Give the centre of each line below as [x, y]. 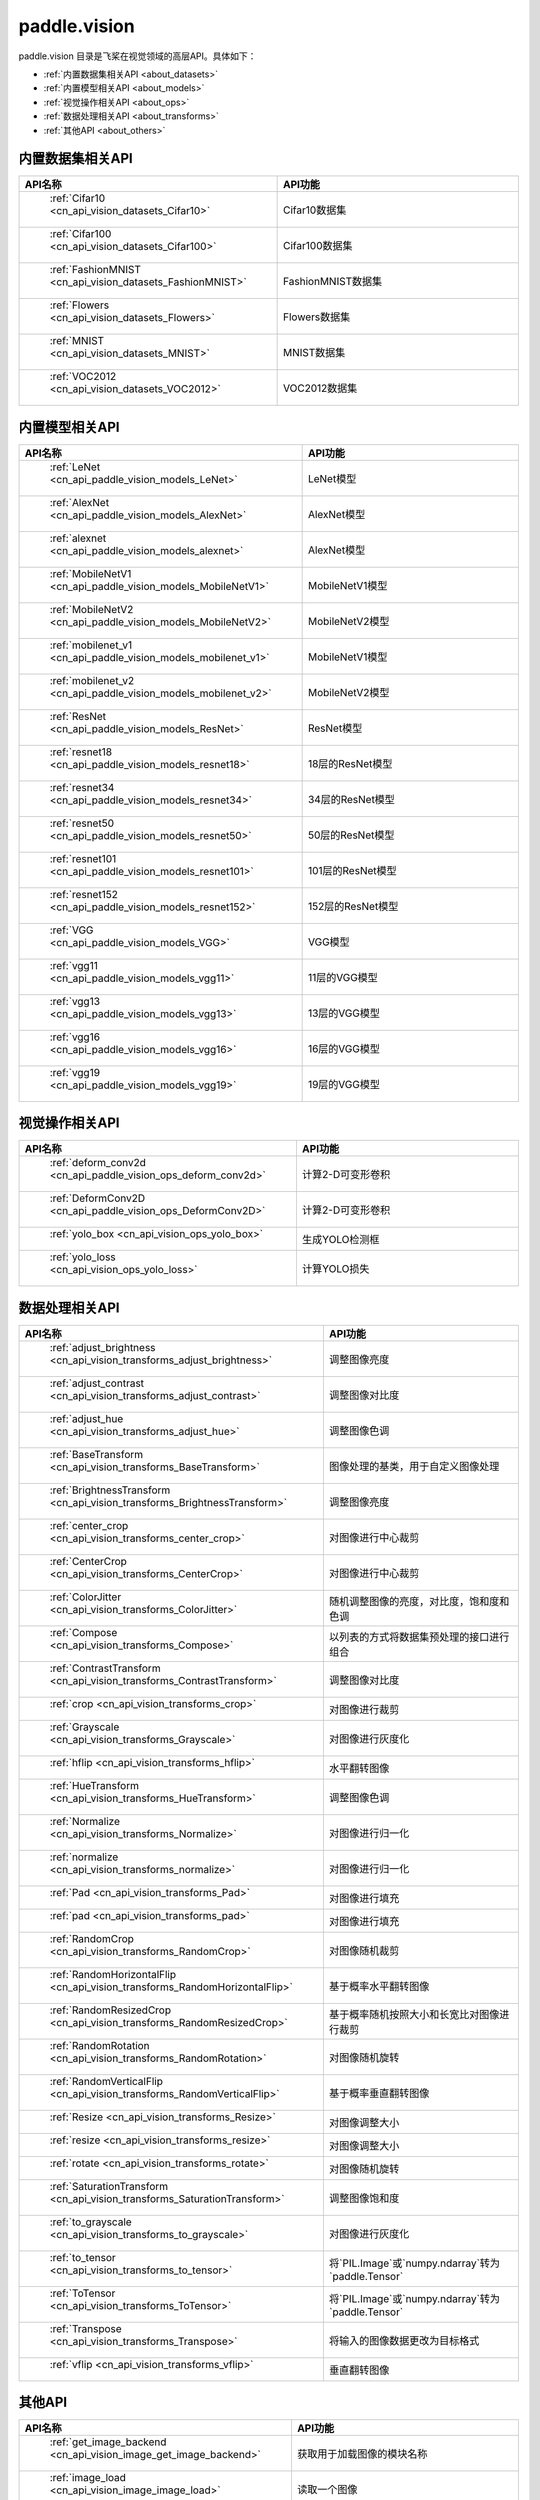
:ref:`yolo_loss [83, 1257]
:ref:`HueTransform [94, 1785]
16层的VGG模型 [343, 1048]
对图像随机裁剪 [364, 1950]
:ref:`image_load [88, 2478]
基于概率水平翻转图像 [379, 1986]
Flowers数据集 [317, 317]
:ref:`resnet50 [82, 823]
